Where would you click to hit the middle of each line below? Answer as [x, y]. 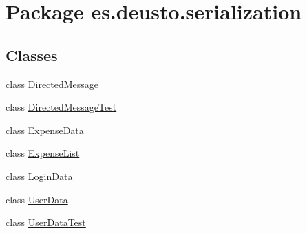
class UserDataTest [46, 222]
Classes [32, 55]
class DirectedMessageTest [61, 107]
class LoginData [39, 176]
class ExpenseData [45, 130]
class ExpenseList [43, 153]
